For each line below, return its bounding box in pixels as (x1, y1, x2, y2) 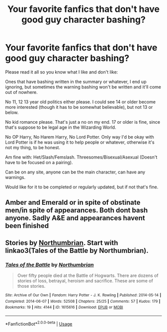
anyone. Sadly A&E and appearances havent (5, 214, 145, 222)
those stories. (17, 283, 46, 289)
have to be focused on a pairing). (5, 159, 73, 165)
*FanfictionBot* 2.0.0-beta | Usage (5, 320, 73, 327)
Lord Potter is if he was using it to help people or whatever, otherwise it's (5, 139, 155, 145)
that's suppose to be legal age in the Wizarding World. (5, 124, 116, 130)
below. (5, 109, 19, 115)
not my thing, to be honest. (5, 144, 61, 150)
